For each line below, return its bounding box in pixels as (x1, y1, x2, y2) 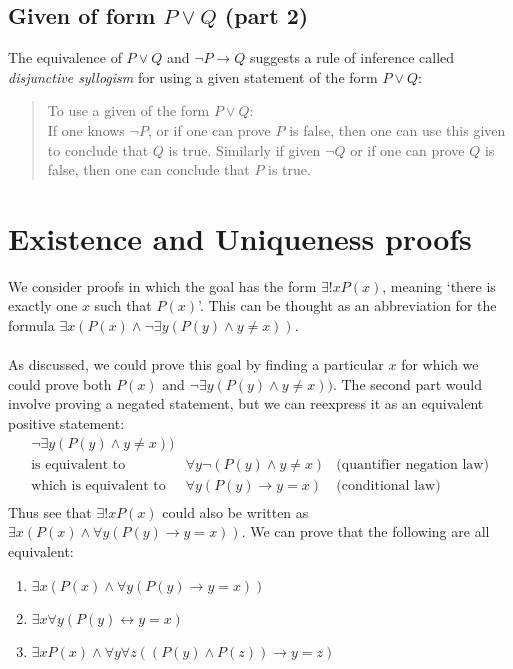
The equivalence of (8, 47, 122, 68)
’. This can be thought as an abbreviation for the (197, 295, 497, 316)
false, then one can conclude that (47, 159, 250, 180)
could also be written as (162, 501, 309, 522)
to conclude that (47, 139, 149, 160)
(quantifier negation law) (336, 457, 489, 472)
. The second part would (332, 373, 483, 394)
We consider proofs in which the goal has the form (8, 275, 317, 296)
